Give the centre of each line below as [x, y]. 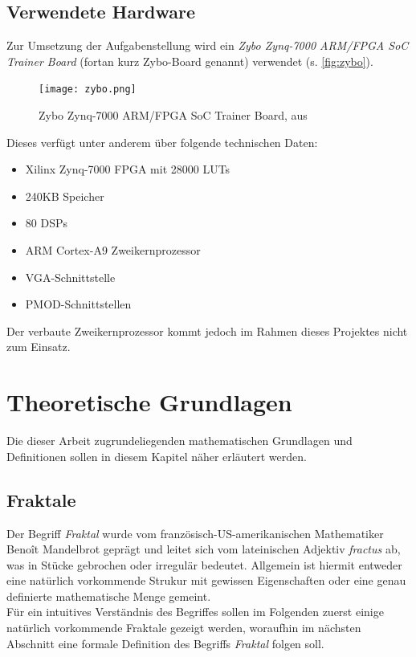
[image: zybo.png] [88, 90]
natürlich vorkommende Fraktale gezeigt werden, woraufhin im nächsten [184, 628]
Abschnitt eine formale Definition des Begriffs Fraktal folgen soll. [165, 643]
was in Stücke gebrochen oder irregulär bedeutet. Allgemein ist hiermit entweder [204, 564]
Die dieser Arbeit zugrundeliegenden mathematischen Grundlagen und [179, 441]
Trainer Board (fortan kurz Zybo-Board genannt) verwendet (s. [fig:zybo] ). [190, 61]
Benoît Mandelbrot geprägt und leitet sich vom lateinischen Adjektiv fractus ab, [204, 549]
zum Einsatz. [39, 347]
